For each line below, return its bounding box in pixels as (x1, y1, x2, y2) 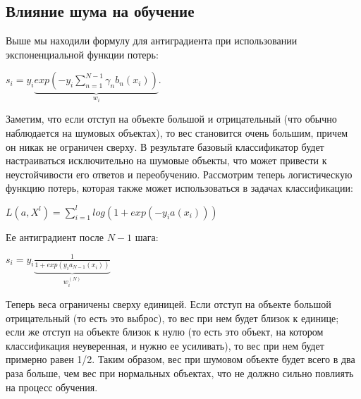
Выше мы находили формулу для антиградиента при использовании (6, 33, 298, 48)
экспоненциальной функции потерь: (6, 47, 159, 61)
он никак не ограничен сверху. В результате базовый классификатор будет (6, 139, 324, 154)
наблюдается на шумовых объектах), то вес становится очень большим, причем (6, 125, 348, 140)
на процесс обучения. (6, 379, 98, 394)
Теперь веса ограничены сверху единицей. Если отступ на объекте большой (6, 296, 331, 311)
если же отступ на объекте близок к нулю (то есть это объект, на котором (6, 324, 324, 339)
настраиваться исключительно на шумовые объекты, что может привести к (6, 153, 327, 168)
